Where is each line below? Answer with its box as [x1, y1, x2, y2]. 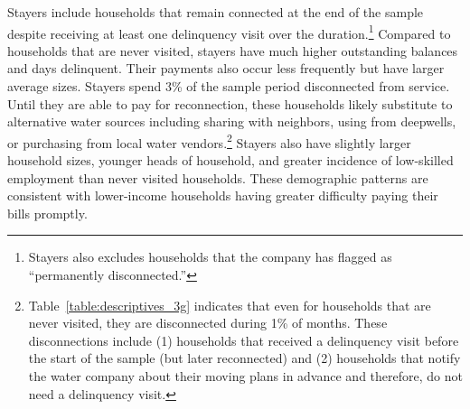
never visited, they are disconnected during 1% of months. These [28, 313, 388, 332]
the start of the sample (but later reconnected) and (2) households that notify [28, 349, 461, 367]
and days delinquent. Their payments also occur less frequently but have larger [7, 59, 445, 78]
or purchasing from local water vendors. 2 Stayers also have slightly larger [7, 130, 411, 152]
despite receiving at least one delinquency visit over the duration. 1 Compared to [7, 21, 451, 42]
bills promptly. [7, 203, 88, 222]
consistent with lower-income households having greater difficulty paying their [7, 186, 438, 205]
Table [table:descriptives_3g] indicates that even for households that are [28, 295, 431, 314]
